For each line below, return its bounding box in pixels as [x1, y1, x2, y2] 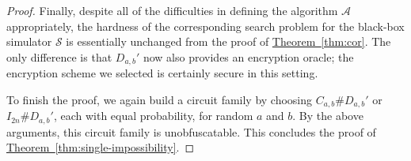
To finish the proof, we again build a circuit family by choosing [6, 91, 313, 107]
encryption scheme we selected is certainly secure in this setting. [6, 65, 318, 81]
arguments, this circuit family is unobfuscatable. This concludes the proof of [6, 123, 376, 140]
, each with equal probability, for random [53, 107, 253, 124]
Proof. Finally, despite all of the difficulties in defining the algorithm [6, 2, 338, 18]
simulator [6, 33, 52, 50]
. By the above [292, 107, 363, 124]
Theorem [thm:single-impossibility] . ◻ [6, 139, 195, 155]
